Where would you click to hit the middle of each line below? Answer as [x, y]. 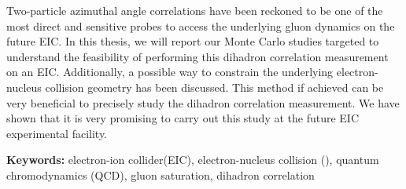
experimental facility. [57, 133]
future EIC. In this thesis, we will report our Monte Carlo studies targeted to [193, 41]
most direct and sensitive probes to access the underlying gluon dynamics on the [201, 25]
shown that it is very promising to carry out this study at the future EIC [183, 118]
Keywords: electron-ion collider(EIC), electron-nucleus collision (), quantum [193, 160]
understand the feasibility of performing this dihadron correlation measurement [197, 56]
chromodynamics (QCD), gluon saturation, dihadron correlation [161, 174]
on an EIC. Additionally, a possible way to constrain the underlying [170, 72]
